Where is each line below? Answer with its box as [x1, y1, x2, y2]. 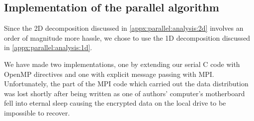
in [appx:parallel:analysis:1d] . [4, 42, 92, 53]
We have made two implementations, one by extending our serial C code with [4, 59, 240, 69]
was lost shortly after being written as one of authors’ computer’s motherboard [4, 88, 245, 98]
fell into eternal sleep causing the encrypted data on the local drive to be [4, 98, 226, 108]
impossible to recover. [4, 107, 70, 118]
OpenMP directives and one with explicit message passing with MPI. [4, 68, 214, 79]
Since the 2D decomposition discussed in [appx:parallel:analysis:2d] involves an [4, 23, 244, 33]
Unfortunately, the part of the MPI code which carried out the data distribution [4, 78, 249, 89]
